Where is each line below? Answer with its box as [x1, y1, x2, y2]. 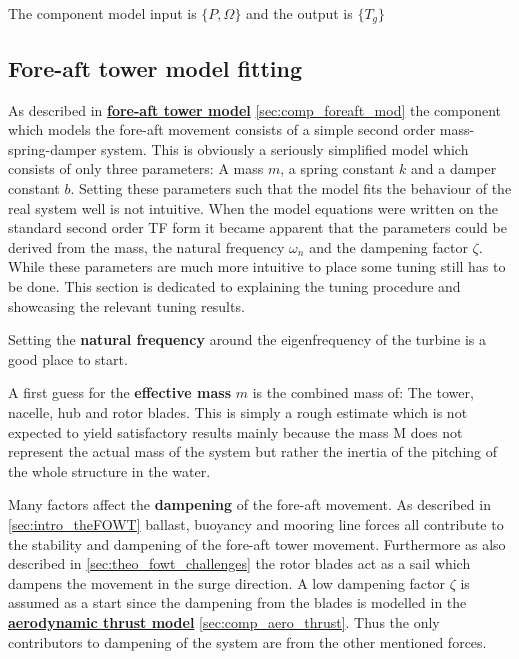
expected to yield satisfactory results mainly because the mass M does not [8, 421, 463, 442]
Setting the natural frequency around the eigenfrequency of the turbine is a [8, 329, 486, 350]
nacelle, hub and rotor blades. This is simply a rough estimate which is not [8, 401, 468, 422]
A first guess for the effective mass [8, 382, 232, 403]
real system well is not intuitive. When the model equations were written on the [8, 197, 498, 218]
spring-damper [8, 138, 97, 159]
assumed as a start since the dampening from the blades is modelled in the [8, 592, 467, 613]
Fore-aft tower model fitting [8, 52, 302, 83]
